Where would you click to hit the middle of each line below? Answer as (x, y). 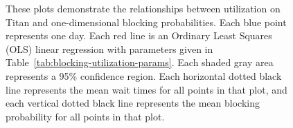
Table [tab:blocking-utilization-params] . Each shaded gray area (140, 62)
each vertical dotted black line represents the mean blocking (133, 103)
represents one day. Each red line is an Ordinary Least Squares (139, 35)
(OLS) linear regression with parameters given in (109, 49)
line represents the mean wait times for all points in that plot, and (146, 89)
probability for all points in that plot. (85, 116)
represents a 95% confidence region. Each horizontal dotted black (144, 75)
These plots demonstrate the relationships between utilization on (143, 8)
